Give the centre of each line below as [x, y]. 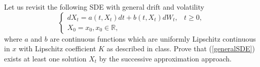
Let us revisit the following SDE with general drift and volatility [104, 7]
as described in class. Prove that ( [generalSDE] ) [181, 48]
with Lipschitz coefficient [58, 48]
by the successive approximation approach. [165, 58]
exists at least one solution [45, 58]
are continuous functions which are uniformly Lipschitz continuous [153, 38]
